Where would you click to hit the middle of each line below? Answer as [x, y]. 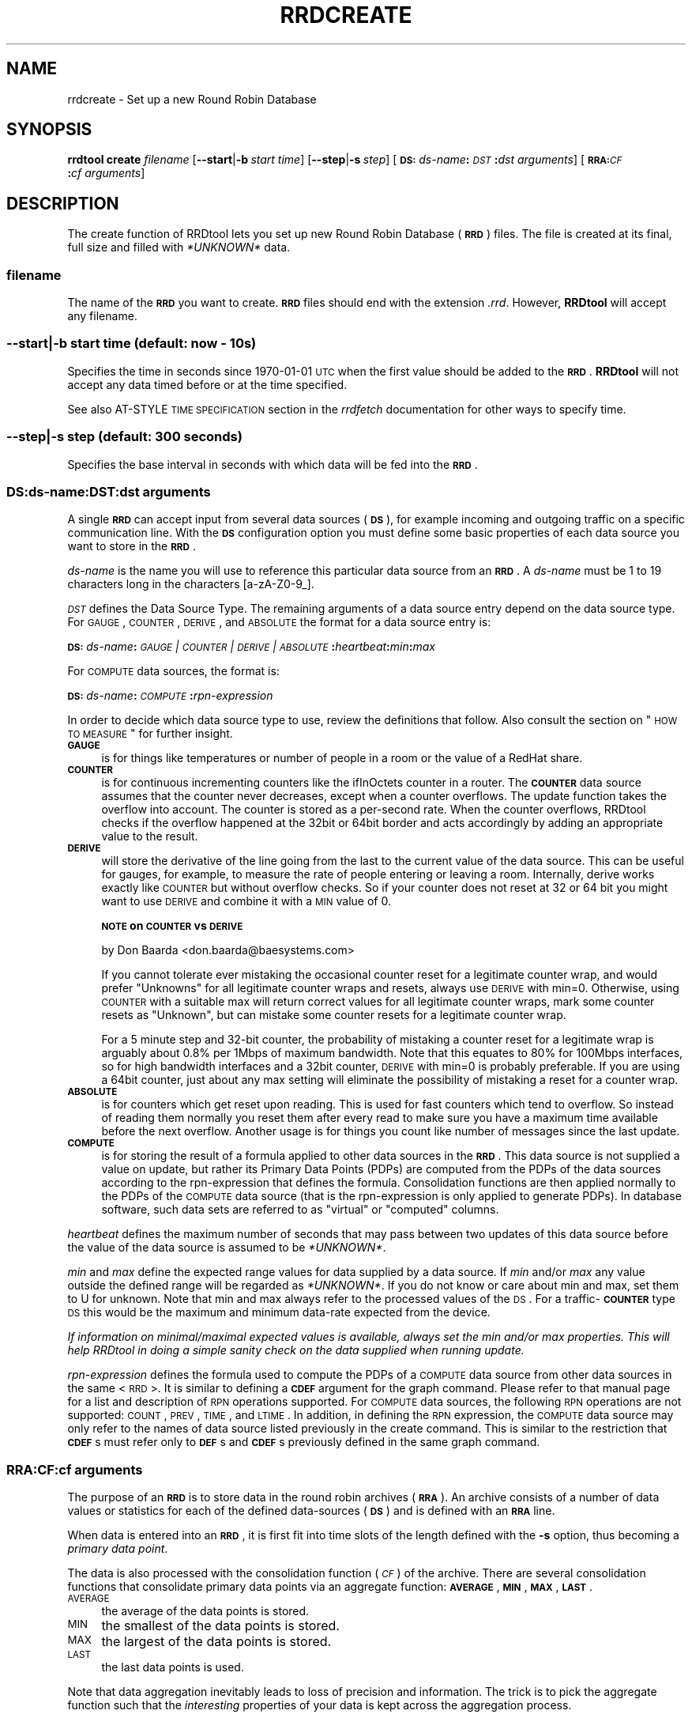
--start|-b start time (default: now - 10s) [132, 344]
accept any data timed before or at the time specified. [207, 384]
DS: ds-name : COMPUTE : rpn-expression [170, 696]
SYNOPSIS [49, 130]
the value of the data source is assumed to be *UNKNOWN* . [227, 1248]
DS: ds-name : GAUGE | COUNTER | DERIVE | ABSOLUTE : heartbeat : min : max [251, 647]
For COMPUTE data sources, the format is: [173, 671]
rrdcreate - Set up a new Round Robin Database [192, 99]
